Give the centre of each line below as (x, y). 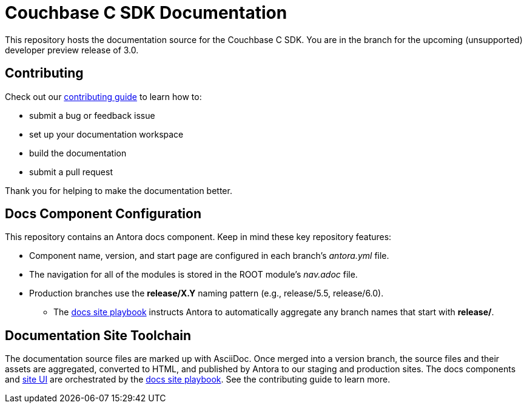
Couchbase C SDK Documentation (146, 13)
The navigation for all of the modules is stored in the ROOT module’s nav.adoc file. (193, 275)
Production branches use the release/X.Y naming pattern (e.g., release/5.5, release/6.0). (206, 293)
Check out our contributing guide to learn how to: (103, 96)
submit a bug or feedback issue (92, 115)
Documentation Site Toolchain (98, 335)
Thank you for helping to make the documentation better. (119, 190)
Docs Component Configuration (103, 214)
